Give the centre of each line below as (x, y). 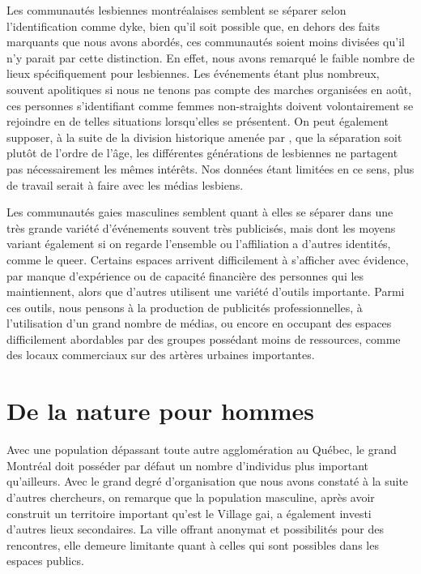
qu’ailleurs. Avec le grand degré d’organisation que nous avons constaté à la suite (208, 481)
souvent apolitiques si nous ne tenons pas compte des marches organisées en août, (209, 89)
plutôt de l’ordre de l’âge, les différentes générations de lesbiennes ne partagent (202, 153)
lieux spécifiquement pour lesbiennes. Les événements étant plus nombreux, (193, 73)
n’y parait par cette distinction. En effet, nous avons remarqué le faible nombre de (210, 57)
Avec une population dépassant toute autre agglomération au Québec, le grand (202, 450)
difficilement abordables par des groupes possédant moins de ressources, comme (204, 338)
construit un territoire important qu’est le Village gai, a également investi (189, 513)
